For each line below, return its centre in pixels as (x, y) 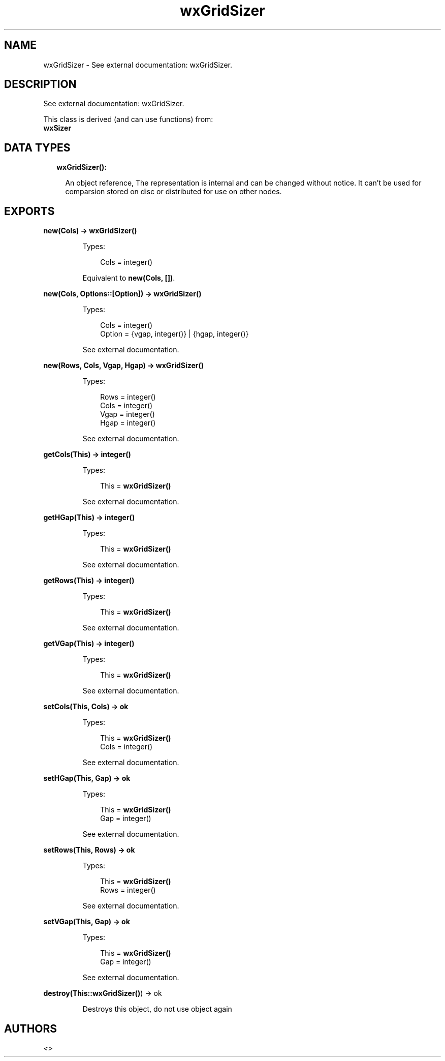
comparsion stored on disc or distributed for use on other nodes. (173, 192)
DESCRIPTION (40, 84)
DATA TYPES (37, 147)
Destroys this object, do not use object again (157, 1009)
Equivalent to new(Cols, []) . (129, 278)
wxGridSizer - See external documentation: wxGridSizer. (138, 65)
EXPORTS (29, 211)
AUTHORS (31, 1028)
